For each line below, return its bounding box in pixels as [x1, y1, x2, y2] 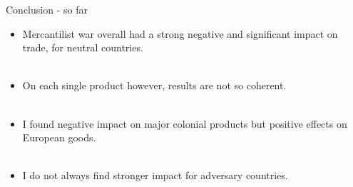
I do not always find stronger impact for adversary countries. [22, 168, 288, 183]
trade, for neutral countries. [22, 40, 143, 55]
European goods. [22, 130, 96, 145]
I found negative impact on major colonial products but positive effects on [22, 116, 347, 131]
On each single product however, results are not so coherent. [22, 78, 287, 93]
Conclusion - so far [6, 2, 88, 16]
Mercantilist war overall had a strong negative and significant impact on [22, 26, 338, 41]
